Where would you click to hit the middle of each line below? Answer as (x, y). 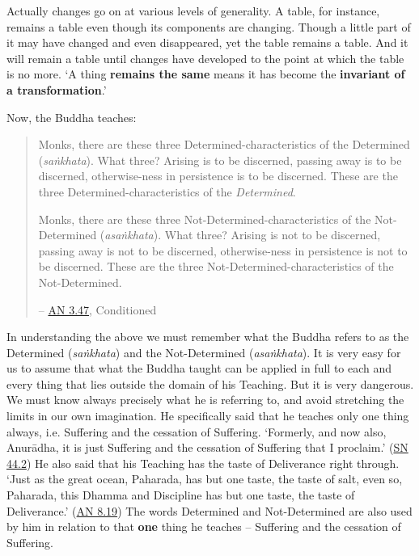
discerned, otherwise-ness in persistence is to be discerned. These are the (218, 176)
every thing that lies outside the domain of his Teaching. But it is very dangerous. (210, 383)
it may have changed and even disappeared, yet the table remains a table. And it (207, 42)
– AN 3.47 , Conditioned (97, 309)
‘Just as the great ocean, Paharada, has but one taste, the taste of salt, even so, (205, 479)
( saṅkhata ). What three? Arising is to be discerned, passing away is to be (220, 160)
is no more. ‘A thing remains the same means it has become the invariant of (206, 74)
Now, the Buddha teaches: (72, 117)
